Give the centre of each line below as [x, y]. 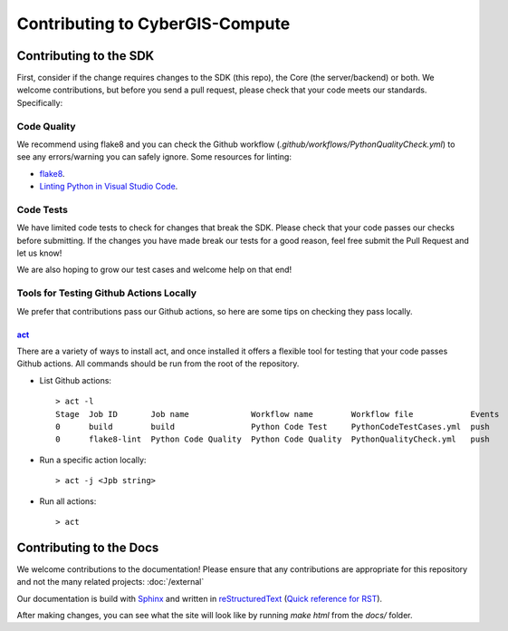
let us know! [39, 253]
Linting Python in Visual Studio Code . [109, 187]
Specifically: [40, 102]
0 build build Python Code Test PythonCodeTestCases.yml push [273, 427]
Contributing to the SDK [86, 56]
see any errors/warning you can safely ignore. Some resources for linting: [154, 157]
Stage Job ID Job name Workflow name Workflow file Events [278, 414]
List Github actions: [76, 380]
